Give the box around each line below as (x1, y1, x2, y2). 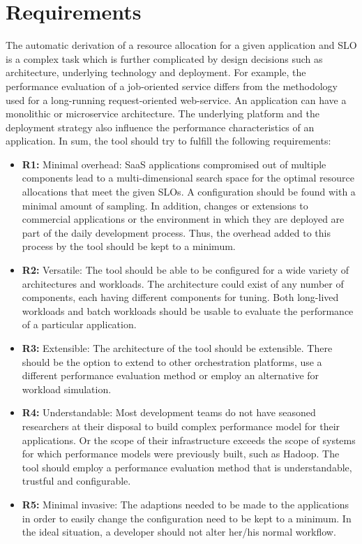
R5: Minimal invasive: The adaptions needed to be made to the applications (22, 497, 349, 511)
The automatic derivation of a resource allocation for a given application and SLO (6, 38, 357, 52)
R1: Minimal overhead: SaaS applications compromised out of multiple (22, 156, 326, 171)
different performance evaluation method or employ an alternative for (22, 368, 319, 383)
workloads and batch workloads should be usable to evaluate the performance (22, 303, 354, 318)
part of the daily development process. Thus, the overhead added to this (22, 225, 331, 240)
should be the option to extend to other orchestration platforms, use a (22, 354, 322, 369)
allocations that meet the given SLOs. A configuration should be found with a (22, 184, 356, 199)
